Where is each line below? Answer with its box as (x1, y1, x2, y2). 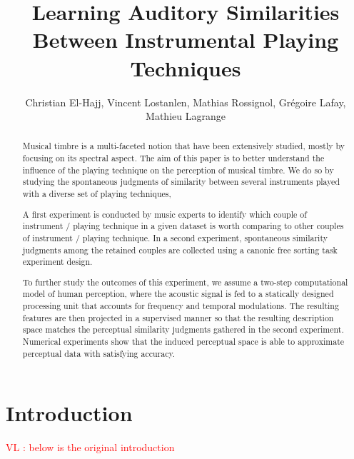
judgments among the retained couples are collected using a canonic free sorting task (22, 243, 338, 256)
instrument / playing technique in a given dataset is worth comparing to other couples (22, 220, 344, 232)
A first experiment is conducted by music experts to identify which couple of (22, 208, 307, 220)
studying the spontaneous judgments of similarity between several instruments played (22, 176, 340, 188)
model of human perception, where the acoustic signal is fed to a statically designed (22, 288, 334, 300)
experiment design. (22, 256, 93, 268)
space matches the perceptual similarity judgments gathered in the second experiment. (22, 323, 344, 336)
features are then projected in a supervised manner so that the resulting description (22, 311, 334, 323)
